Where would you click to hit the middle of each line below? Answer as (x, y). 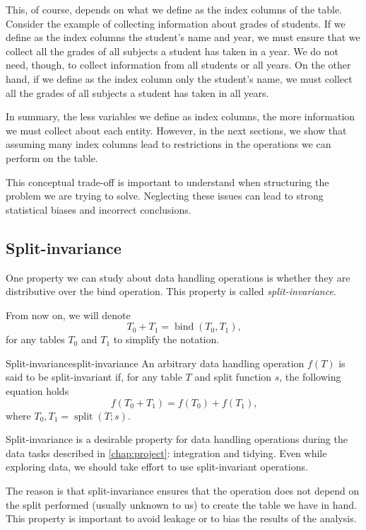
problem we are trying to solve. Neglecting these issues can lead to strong (165, 196)
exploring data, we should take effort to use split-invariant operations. (157, 467)
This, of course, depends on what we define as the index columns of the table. (174, 9)
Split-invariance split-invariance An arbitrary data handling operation (155, 363)
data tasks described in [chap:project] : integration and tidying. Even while (166, 453)
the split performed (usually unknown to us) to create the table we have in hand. (181, 504)
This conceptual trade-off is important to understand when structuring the (167, 182)
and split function (233, 377)
